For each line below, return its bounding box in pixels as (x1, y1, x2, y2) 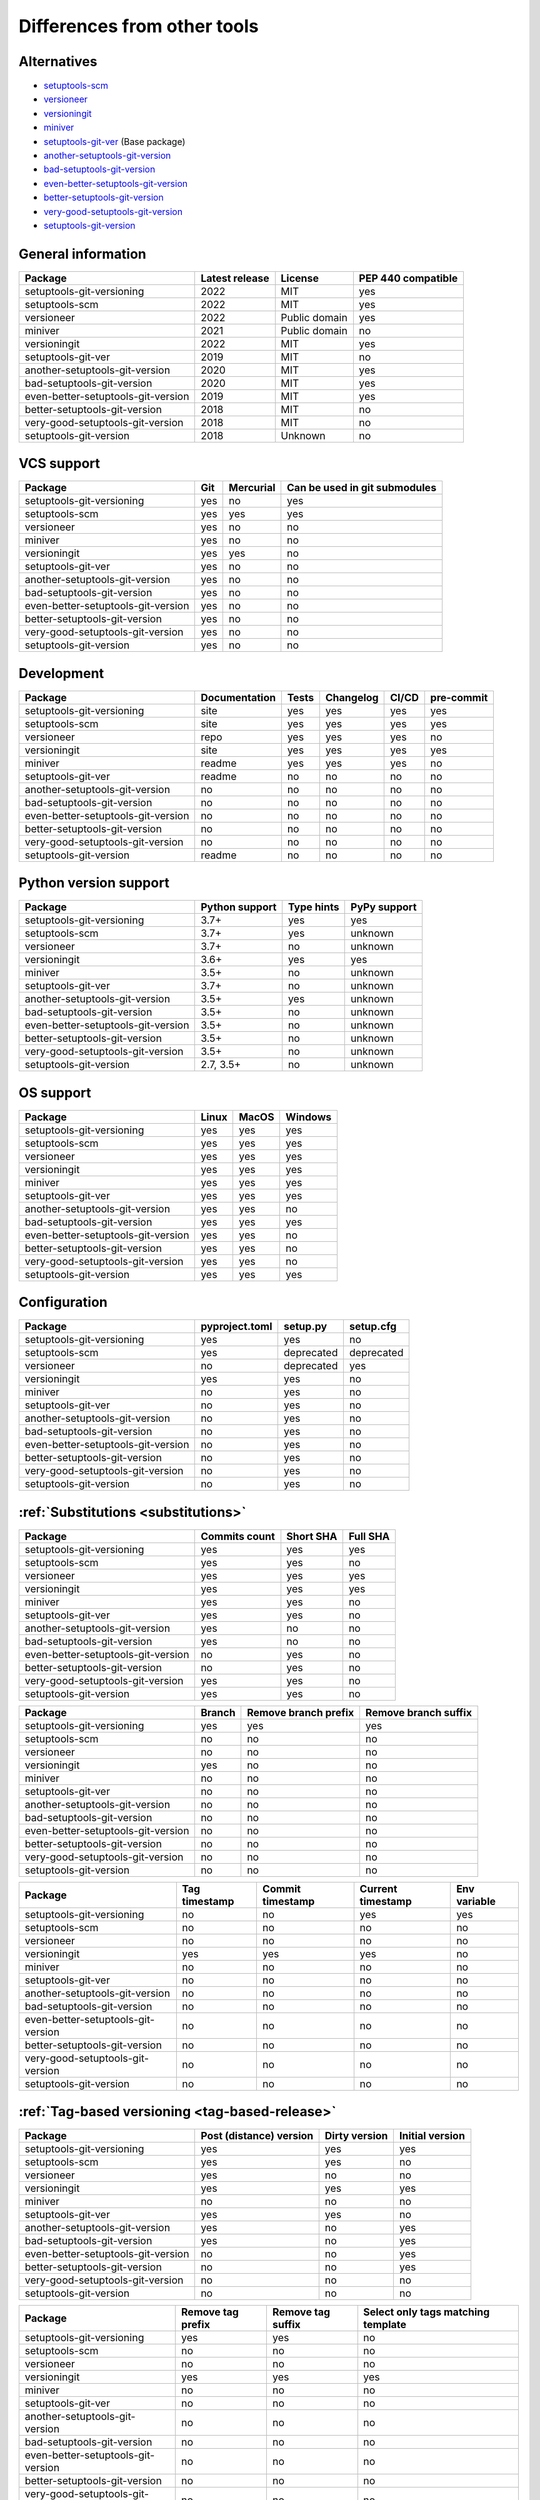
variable (456, 1894, 497, 1908)
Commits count (200, 1529, 275, 1543)
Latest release (200, 271, 270, 285)
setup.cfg (348, 1320, 397, 1334)
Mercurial (228, 481, 276, 495)
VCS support (18, 455, 100, 472)
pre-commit (430, 690, 489, 704)
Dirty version (324, 2129, 389, 2143)
